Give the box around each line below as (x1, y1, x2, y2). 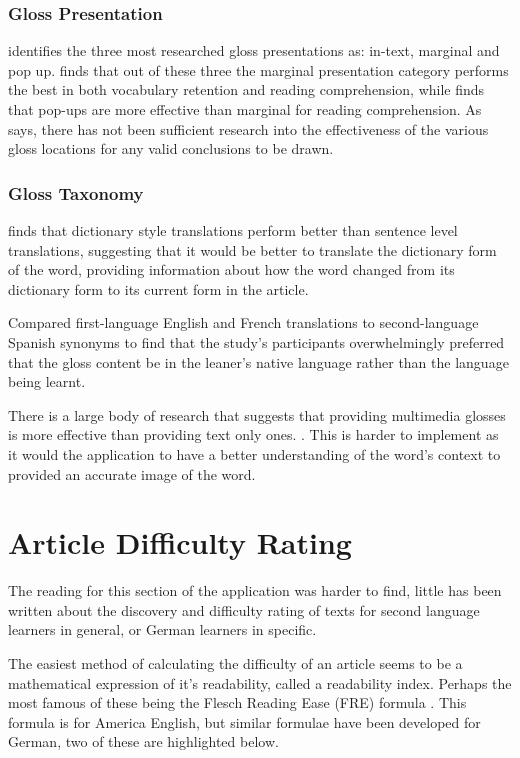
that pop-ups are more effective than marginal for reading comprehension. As (8, 99, 482, 119)
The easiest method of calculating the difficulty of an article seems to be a (8, 653, 463, 674)
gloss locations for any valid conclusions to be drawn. (8, 138, 334, 159)
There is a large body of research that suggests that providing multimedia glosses (8, 404, 506, 425)
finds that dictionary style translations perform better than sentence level (8, 220, 458, 240)
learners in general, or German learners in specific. (8, 619, 317, 640)
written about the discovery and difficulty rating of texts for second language (8, 599, 480, 620)
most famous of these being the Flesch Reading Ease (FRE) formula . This (8, 692, 467, 713)
